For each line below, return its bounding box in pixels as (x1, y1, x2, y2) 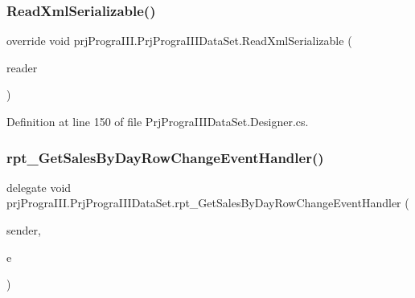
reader (6, 59, 38, 76)
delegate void (6, 178, 72, 195)
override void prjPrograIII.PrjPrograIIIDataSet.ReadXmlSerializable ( (6, 32, 352, 49)
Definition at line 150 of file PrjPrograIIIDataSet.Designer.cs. (6, 113, 309, 129)
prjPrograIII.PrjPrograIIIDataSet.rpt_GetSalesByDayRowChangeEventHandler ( (6, 194, 409, 211)
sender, (6, 222, 41, 238)
